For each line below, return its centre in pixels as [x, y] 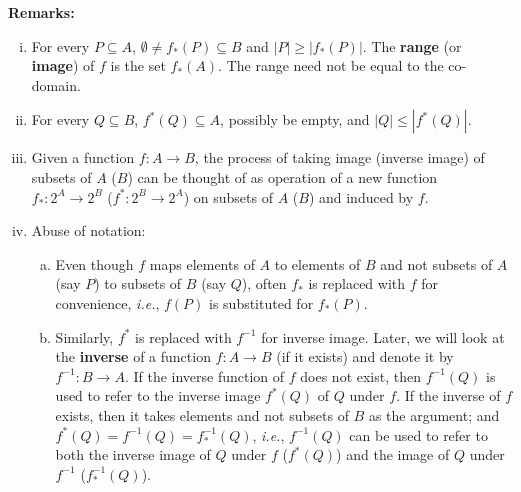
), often [264, 283]
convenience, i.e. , [107, 302]
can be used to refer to [418, 434]
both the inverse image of [133, 454]
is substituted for [261, 302]
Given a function [83, 157]
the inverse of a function [133, 356]
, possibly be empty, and [295, 119]
